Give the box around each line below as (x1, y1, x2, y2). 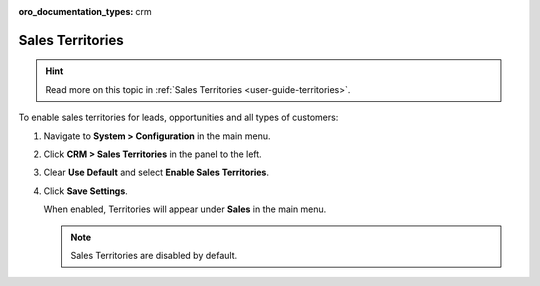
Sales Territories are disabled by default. (70, 249, 238, 261)
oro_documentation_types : (18, 6, 134, 17)
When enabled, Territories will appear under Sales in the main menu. (43, 203, 327, 215)
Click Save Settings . (43, 185, 129, 197)
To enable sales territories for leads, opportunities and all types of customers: (18, 111, 339, 124)
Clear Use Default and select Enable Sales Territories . (43, 166, 270, 179)
